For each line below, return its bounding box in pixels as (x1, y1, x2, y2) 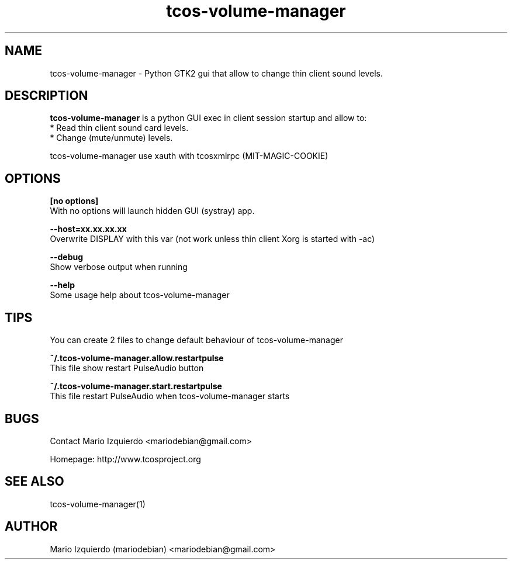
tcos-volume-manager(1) (50, 499, 146, 509)
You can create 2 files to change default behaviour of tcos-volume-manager (50, 335, 343, 345)
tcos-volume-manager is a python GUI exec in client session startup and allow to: (50, 113, 367, 123)
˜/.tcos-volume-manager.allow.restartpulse (50, 353, 224, 364)
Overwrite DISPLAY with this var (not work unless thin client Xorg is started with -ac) (50, 234, 375, 244)
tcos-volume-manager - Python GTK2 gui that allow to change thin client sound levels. (50, 68, 383, 78)
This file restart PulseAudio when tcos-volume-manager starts (50, 391, 290, 402)
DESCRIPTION (5, 88, 88, 103)
